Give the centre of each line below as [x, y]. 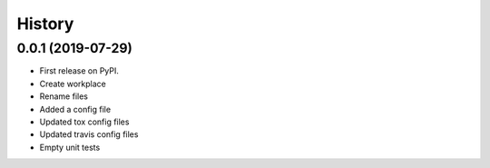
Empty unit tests [70, 147]
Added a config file [75, 109]
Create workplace [73, 84]
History [45, 24]
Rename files [64, 96]
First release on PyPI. [79, 71]
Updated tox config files [84, 122]
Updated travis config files [89, 134]
